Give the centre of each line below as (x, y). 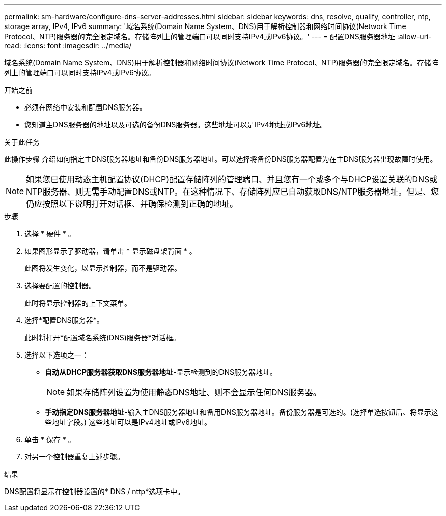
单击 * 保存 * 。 (50, 439)
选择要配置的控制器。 (60, 286)
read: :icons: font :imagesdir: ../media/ (68, 46)
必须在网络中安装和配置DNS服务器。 (86, 107)
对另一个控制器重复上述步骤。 (74, 457)
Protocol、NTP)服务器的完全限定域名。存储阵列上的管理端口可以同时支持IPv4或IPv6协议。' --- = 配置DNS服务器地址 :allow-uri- (218, 36)
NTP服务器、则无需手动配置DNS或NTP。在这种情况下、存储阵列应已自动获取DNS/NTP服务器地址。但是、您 (233, 192)
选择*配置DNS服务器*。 (64, 320)
